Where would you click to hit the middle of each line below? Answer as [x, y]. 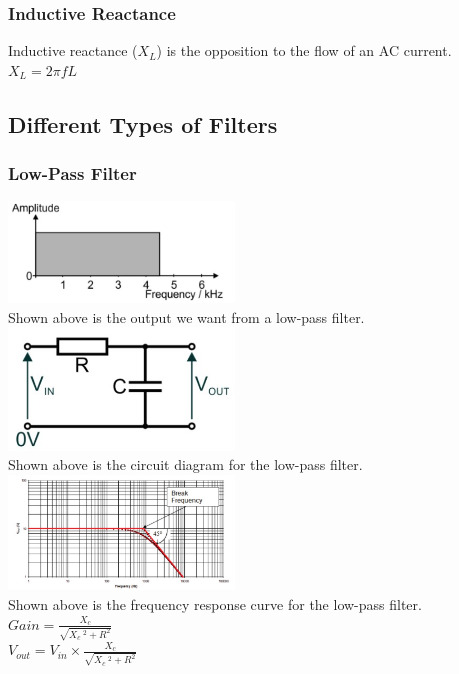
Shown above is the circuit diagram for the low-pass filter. [185, 464]
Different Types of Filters [143, 123]
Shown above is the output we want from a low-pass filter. [186, 316]
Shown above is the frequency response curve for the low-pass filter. [215, 603]
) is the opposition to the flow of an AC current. [304, 50]
